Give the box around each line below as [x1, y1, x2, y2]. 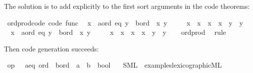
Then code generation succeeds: [4, 43, 99, 53]
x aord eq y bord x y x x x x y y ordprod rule [10, 27, 226, 37]
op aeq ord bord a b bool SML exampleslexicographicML [7, 60, 222, 70]
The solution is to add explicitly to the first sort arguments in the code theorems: [4, 1, 250, 11]
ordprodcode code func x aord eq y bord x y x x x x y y [7, 17, 243, 27]
